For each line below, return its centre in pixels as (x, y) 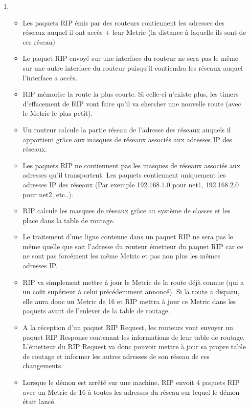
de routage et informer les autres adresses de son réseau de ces (116, 356)
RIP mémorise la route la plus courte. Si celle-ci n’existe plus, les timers (131, 94)
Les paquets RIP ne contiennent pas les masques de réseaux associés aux (132, 165)
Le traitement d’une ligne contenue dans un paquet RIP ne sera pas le (128, 237)
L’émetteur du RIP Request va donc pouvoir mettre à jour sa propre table (134, 346)
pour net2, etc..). (48, 194)
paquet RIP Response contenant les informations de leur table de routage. (134, 337)
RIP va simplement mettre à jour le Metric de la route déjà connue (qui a (133, 282)
